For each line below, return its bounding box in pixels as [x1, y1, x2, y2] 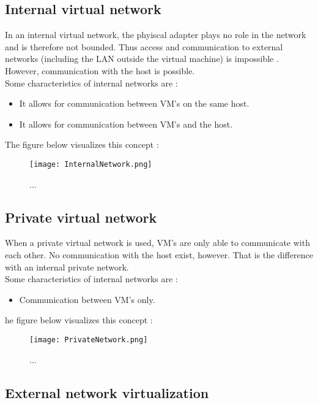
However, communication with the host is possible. [5, 64, 195, 77]
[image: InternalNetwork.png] [29, 159, 152, 169]
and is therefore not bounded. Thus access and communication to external [5, 40, 283, 53]
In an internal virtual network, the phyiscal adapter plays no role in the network [5, 28, 306, 41]
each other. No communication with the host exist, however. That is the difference [5, 248, 313, 261]
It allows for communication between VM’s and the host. [19, 117, 233, 130]
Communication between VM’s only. [19, 293, 155, 305]
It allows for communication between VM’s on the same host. [19, 97, 250, 110]
